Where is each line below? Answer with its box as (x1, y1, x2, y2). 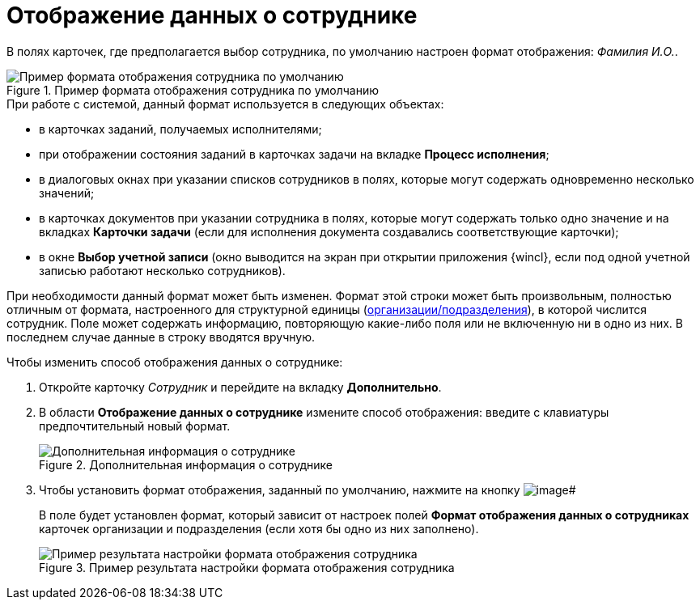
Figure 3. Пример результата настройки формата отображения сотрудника (39, 560, 455, 574)
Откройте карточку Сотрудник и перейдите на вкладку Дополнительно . (39, 379, 442, 394)
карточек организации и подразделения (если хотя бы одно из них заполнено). (39, 521, 479, 536)
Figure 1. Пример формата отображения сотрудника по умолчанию (6, 83, 380, 97)
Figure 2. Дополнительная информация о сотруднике (39, 457, 333, 472)
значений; (39, 185, 95, 200)
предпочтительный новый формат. (39, 418, 231, 433)
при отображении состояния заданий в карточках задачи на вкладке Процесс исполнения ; (39, 146, 549, 161)
